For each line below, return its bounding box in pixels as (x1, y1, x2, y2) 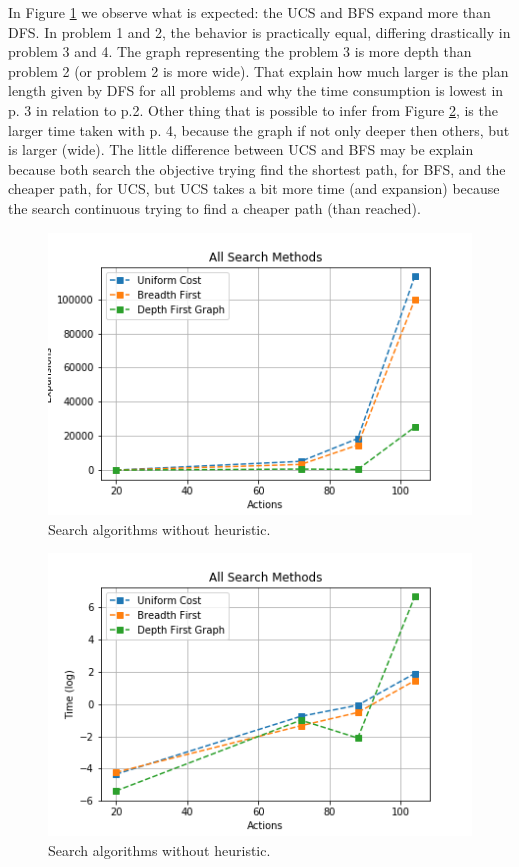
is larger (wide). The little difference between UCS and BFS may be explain (8, 139, 474, 160)
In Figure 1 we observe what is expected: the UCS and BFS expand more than (8, 2, 491, 22)
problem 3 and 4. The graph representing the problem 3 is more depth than (8, 41, 472, 62)
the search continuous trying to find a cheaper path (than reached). (8, 197, 421, 218)
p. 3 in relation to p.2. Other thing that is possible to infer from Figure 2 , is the (8, 99, 498, 120)
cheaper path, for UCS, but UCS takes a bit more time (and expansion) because (8, 178, 500, 199)
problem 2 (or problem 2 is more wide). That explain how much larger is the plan (8, 60, 509, 81)
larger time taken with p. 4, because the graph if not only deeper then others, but (8, 119, 510, 140)
